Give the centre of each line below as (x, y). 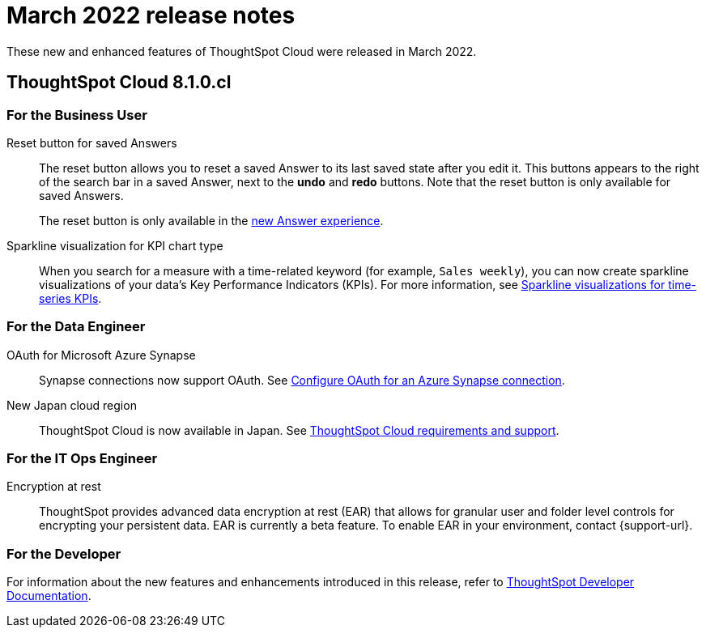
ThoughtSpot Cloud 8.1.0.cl (119, 83)
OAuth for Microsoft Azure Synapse (101, 355)
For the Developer (64, 553)
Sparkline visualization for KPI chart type (115, 245)
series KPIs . (70, 298)
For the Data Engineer (76, 327)
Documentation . (49, 596)
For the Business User (77, 115)
